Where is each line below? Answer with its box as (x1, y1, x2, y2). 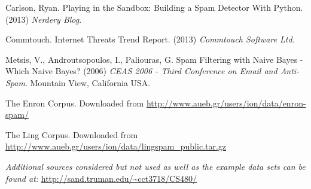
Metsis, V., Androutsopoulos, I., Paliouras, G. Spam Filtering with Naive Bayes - (5, 53, 303, 65)
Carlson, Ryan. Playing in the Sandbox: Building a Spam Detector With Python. (5, 1, 303, 13)
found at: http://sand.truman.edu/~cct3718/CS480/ (5, 172, 197, 184)
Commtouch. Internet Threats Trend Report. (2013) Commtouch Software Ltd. (5, 33, 295, 45)
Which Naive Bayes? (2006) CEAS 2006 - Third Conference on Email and (5, 65, 278, 77)
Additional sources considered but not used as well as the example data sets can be (5, 160, 306, 172)
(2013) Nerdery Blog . (5, 13, 82, 25)
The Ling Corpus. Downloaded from (5, 128, 138, 141)
